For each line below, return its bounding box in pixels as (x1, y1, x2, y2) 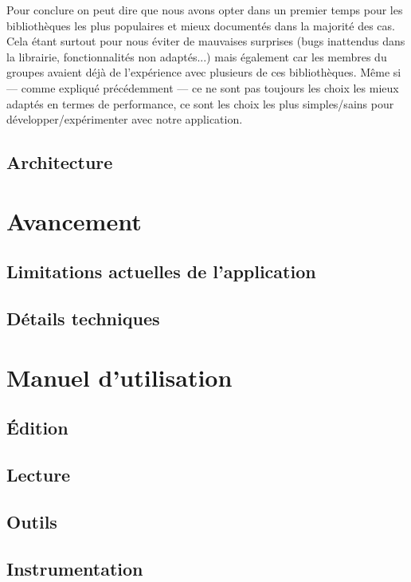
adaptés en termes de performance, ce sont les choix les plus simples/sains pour (6, 95, 394, 112)
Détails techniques (6, 306, 160, 331)
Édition (6, 415, 68, 440)
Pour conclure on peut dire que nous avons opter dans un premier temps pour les (6, 2, 403, 18)
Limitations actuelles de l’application (6, 259, 316, 284)
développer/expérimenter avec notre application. (6, 111, 243, 128)
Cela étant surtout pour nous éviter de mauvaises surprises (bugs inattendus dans (6, 33, 405, 49)
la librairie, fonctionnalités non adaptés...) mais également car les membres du (6, 48, 387, 65)
